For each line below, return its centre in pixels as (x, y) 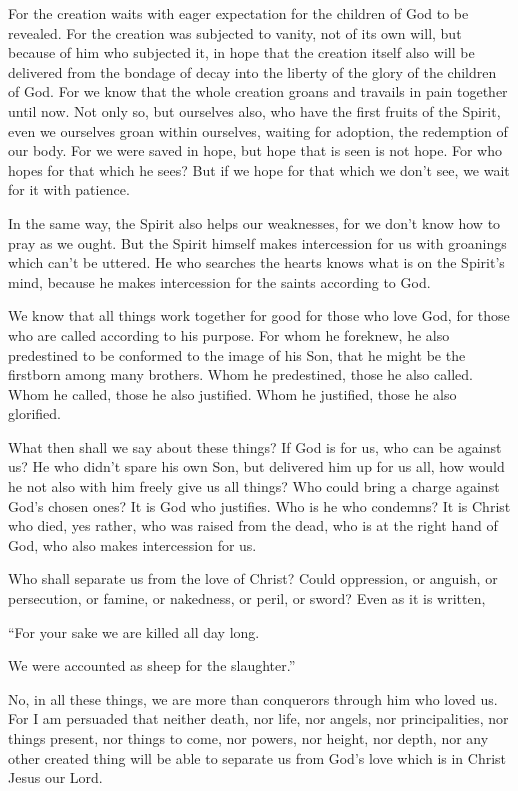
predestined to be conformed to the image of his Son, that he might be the (237, 354)
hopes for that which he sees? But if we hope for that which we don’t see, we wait (259, 169)
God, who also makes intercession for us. (132, 544)
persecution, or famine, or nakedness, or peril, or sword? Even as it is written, (247, 598)
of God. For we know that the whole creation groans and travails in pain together (258, 91)
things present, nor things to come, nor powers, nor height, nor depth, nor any (248, 738)
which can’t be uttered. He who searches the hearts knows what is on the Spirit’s (256, 262)
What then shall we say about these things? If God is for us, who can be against (255, 446)
